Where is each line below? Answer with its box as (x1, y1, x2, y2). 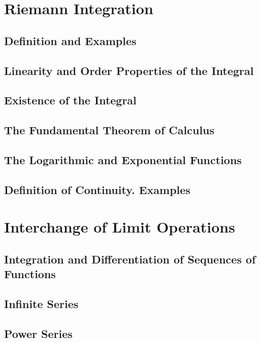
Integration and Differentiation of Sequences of (4, 251, 256, 267)
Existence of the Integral (4, 92, 137, 108)
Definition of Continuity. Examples (4, 181, 190, 197)
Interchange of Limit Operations (4, 216, 235, 237)
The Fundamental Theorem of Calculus (4, 122, 215, 138)
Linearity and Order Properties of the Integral (4, 62, 254, 78)
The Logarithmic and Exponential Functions (4, 151, 242, 167)
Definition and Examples (4, 32, 137, 48)
